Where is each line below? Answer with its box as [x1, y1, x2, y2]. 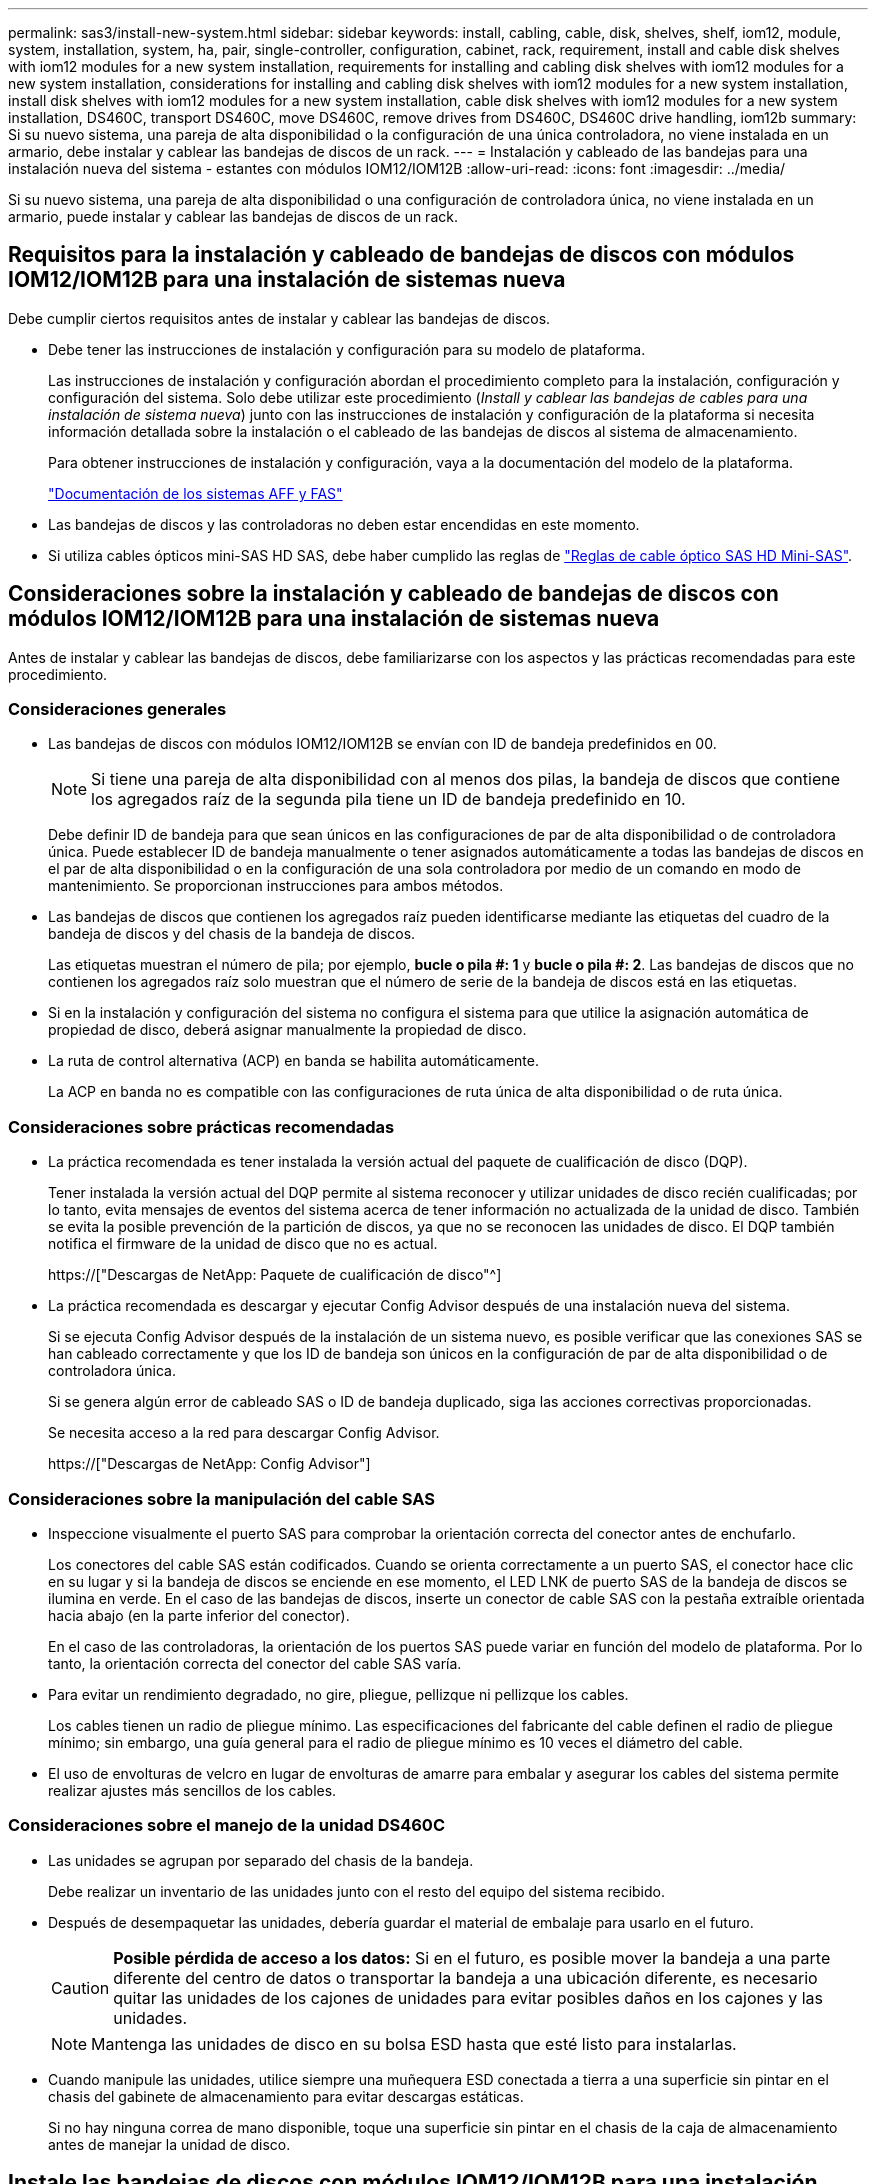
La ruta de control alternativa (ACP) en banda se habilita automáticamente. [48, 1052, 539, 1070]
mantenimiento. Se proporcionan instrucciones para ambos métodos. [48, 877, 504, 895]
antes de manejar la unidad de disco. [48, 2135, 291, 2153]
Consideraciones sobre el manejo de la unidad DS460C [8, 1815, 445, 1836]
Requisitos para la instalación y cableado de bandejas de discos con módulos [8, 242, 795, 268]
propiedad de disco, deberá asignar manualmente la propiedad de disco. [48, 1021, 527, 1039]
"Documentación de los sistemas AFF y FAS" [48, 484, 343, 502]
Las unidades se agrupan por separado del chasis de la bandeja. [48, 1851, 474, 1869]
